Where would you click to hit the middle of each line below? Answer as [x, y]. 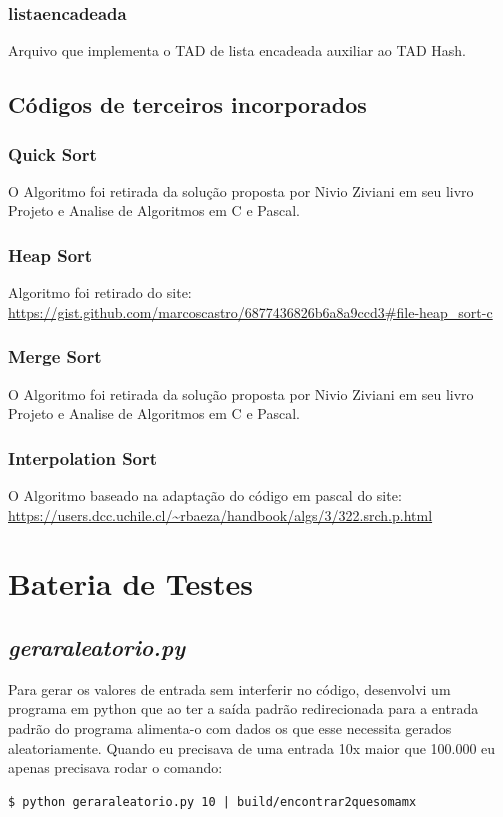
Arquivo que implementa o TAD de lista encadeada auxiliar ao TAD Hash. [237, 50]
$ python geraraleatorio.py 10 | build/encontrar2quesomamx [212, 801]
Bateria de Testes [130, 583]
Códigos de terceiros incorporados [187, 104]
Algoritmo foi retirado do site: [100, 292]
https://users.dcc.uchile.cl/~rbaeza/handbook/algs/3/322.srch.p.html [220, 514]
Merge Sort [55, 356]
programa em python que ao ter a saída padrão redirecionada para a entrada [243, 708]
